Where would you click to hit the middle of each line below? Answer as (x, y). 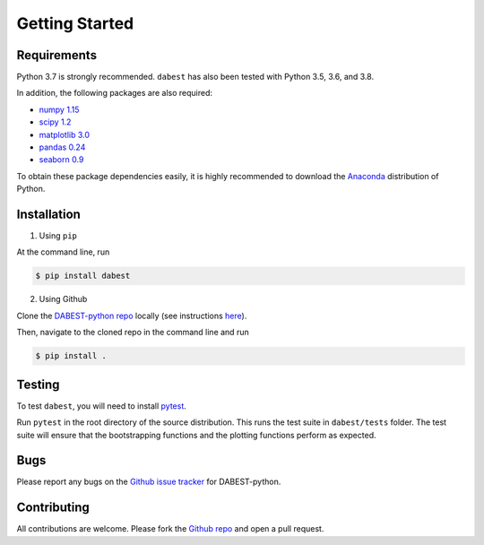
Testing (38, 384)
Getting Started (75, 23)
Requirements (57, 55)
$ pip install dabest (83, 276)
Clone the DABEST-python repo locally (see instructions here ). (132, 316)
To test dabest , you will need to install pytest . (102, 406)
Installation (48, 214)
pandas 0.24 (62, 147)
